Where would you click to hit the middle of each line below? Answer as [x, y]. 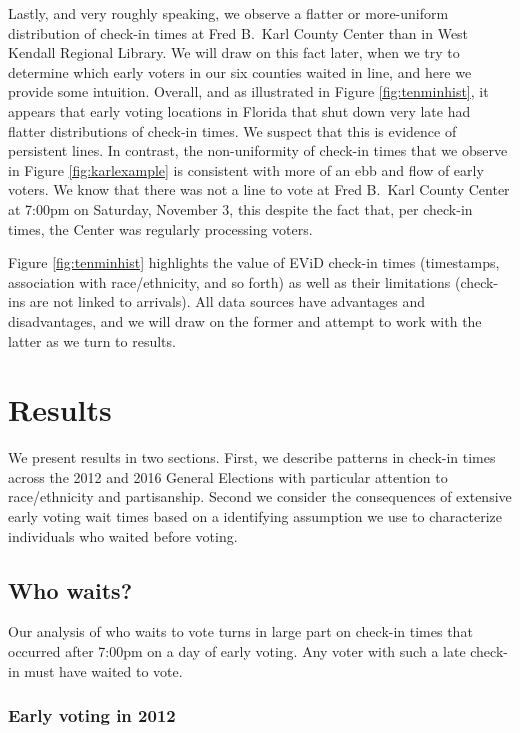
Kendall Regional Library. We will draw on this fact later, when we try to [234, 52]
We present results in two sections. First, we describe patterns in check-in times [252, 457]
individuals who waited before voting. [123, 535]
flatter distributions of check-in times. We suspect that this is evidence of [232, 130]
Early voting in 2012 [92, 715]
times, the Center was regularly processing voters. [160, 228]
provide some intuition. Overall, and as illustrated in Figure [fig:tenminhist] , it [248, 91]
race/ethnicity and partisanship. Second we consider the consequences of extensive [260, 496]
